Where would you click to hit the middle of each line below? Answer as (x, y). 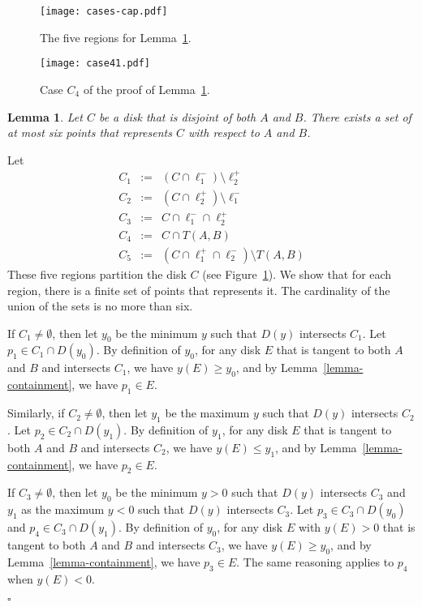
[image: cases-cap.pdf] (104, 11)
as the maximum (63, 509)
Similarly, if (36, 413)
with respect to (224, 133)
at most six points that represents (90, 133)
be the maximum (207, 413)
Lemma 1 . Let (45, 116)
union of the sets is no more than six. (100, 306)
